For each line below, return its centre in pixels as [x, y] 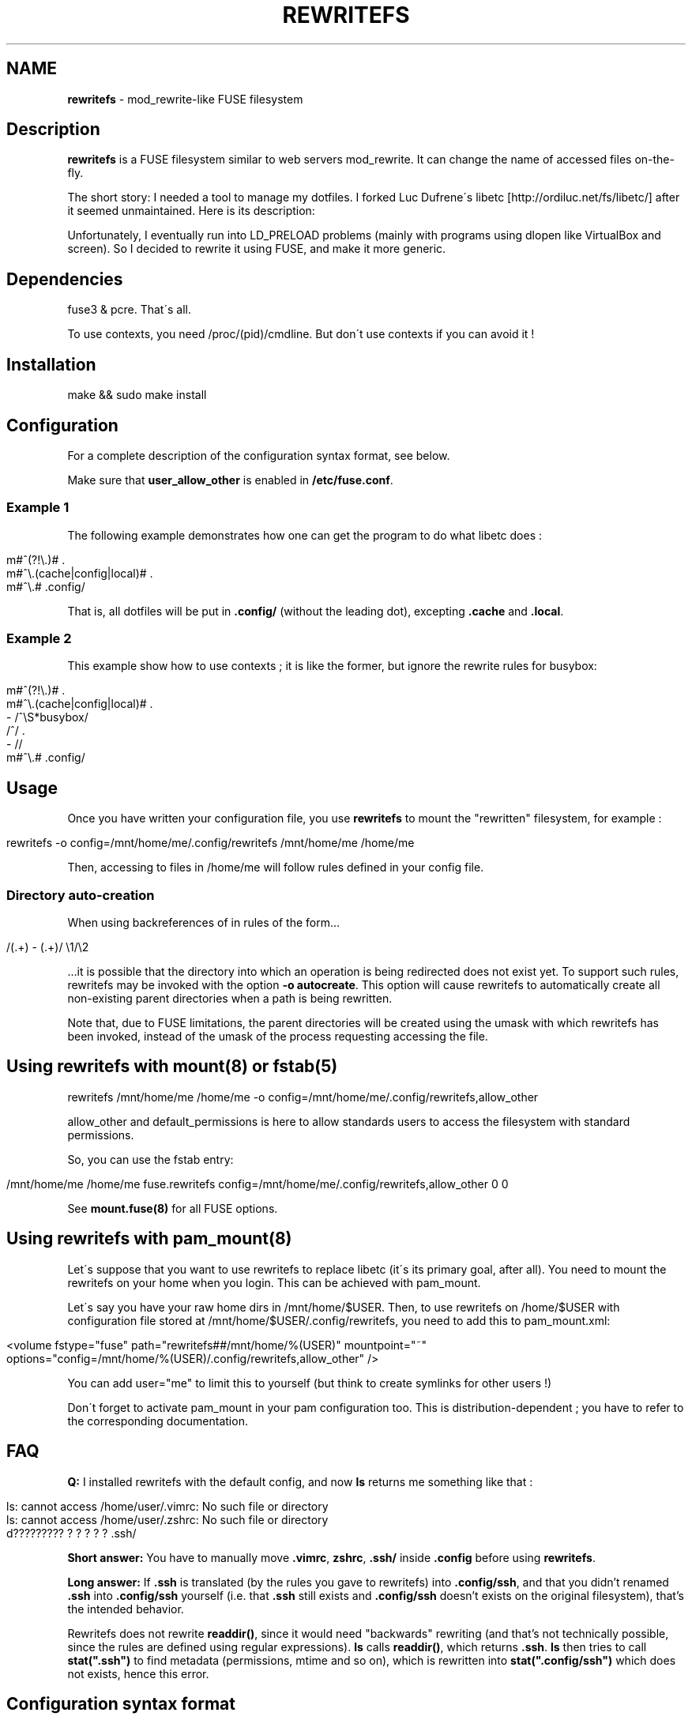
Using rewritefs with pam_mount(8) [149, 1239]
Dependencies [65, 279]
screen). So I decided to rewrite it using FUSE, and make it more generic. [257, 249]
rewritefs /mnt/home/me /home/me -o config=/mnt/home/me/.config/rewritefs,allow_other [303, 1097]
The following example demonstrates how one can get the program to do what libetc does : [305, 535]
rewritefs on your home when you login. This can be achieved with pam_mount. [274, 1282]
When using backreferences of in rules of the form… [204, 923]
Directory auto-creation [81, 895]
